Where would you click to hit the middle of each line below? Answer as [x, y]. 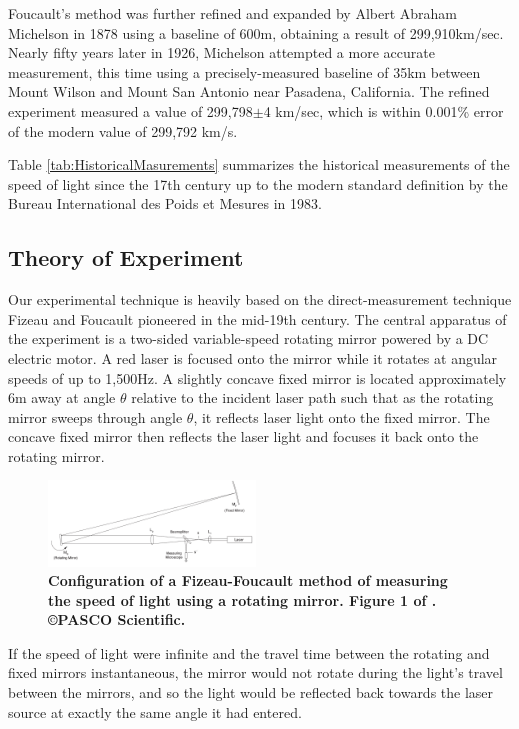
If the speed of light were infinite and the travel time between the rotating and [249, 652]
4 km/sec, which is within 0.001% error [383, 110]
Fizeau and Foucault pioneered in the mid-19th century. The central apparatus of [257, 318]
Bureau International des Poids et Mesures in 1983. [165, 203]
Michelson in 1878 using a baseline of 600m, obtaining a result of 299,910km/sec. [256, 32]
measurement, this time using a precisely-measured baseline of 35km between [244, 71]
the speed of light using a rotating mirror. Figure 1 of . [242, 599]
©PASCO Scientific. [117, 619]
